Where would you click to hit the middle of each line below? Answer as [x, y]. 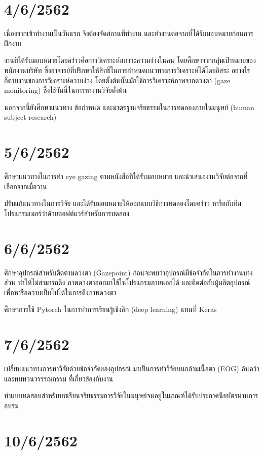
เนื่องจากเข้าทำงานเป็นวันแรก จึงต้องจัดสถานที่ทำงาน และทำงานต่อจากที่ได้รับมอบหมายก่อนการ [129, 33]
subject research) [30, 117]
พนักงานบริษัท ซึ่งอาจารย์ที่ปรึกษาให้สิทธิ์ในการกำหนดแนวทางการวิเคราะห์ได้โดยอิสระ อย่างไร [127, 70]
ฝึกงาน [13, 43]
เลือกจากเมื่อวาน [26, 186]
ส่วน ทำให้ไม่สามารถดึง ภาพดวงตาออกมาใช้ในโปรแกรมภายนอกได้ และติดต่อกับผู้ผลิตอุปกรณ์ [127, 282]
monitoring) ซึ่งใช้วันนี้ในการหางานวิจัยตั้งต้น [66, 90]
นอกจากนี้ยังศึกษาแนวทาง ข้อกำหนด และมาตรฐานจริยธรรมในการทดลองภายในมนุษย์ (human [129, 107]
